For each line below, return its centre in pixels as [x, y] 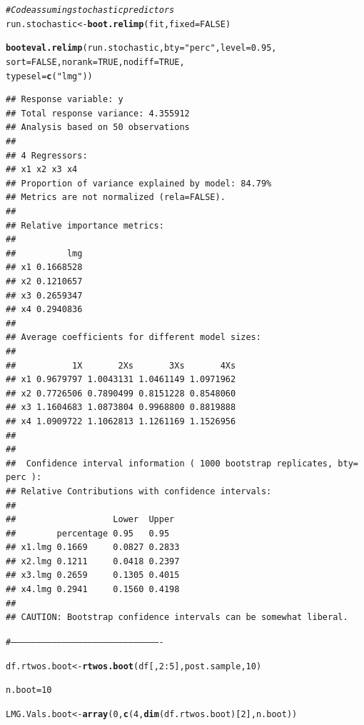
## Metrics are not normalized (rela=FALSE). [116, 197]
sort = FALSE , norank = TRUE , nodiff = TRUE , [95, 62]
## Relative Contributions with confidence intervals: [139, 491]
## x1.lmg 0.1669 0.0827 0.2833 [93, 547]
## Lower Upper [90, 520]
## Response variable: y [65, 100]
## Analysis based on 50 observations [98, 127]
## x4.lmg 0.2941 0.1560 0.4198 [93, 590]
